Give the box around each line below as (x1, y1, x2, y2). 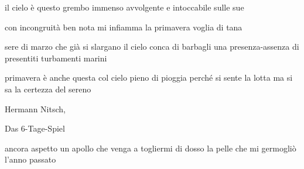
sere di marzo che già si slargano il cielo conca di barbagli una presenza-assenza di (5, 40, 299, 53)
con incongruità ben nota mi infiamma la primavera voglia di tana (5, 20, 242, 33)
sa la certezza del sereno (5, 82, 91, 95)
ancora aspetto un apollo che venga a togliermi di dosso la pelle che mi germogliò (5, 142, 296, 154)
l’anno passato (5, 153, 56, 165)
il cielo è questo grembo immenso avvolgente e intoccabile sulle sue (5, 1, 244, 13)
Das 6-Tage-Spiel (5, 122, 65, 134)
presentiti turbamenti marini (5, 51, 107, 64)
